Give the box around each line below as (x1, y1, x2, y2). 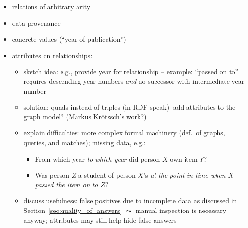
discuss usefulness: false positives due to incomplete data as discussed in (23, 195, 237, 206)
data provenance (12, 17, 61, 28)
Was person (35, 170, 69, 180)
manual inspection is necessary (135, 205, 227, 215)
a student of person (78, 170, 136, 180)
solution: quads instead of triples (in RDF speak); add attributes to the (23, 102, 236, 112)
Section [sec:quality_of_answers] (23, 205, 122, 215)
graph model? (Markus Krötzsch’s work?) (23, 111, 147, 121)
